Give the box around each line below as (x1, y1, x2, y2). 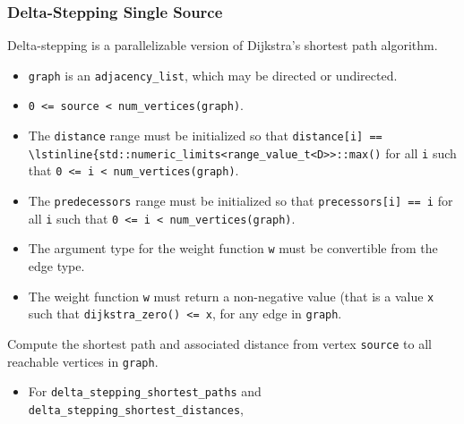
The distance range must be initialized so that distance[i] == (28, 126, 382, 145)
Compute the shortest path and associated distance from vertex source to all (7, 334, 432, 352)
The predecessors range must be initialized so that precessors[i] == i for (28, 191, 453, 210)
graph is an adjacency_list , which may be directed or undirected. (28, 65, 398, 84)
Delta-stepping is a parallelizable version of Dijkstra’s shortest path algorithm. (7, 36, 438, 55)
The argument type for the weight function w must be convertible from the (28, 239, 438, 258)
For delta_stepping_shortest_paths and (28, 382, 262, 401)
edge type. (28, 257, 85, 276)
